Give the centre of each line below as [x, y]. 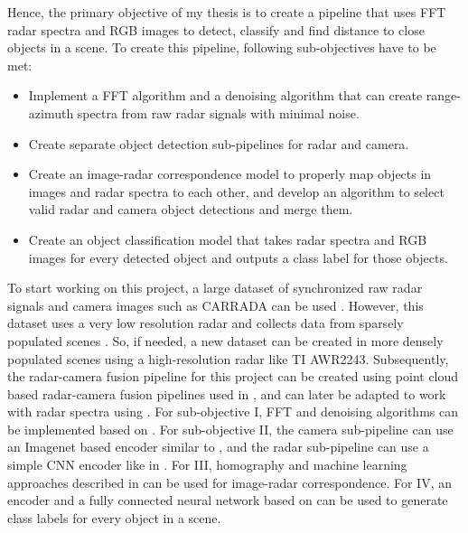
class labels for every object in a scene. [114, 517]
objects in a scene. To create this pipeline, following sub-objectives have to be [222, 47]
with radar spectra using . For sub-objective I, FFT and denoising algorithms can [233, 411]
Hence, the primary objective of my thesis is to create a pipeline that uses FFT [227, 12]
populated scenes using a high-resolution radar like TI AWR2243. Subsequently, [228, 358]
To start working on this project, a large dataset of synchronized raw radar [215, 288]
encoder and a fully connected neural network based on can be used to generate [228, 500]
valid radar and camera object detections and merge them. [191, 209]
